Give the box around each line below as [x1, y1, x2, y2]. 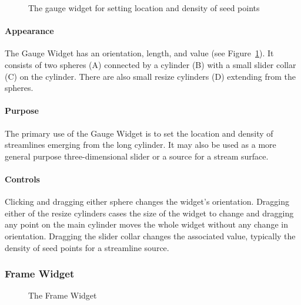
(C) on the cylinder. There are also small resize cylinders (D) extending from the [5, 70, 296, 82]
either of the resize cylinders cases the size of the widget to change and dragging [5, 206, 294, 219]
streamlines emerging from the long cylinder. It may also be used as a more [5, 138, 276, 151]
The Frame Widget [28, 289, 97, 301]
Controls [5, 172, 40, 185]
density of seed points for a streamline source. [5, 241, 169, 253]
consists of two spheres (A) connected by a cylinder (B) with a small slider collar [5, 58, 296, 70]
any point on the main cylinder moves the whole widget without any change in [5, 218, 288, 231]
